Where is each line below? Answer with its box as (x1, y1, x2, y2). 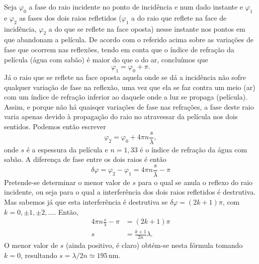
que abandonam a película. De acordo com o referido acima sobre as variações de (4, 34, 254, 45)
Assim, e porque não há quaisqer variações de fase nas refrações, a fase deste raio (4, 101, 254, 112)
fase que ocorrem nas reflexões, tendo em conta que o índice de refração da (4, 44, 234, 54)
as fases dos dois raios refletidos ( (19, 12, 122, 23)
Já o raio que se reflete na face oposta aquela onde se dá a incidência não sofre (4, 71, 246, 82)
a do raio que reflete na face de (131, 12, 227, 23)
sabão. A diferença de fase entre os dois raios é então (4, 154, 166, 164)
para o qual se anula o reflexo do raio (138, 177, 253, 187)
